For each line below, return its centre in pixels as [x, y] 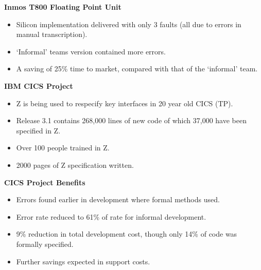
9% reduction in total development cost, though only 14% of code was [127, 234]
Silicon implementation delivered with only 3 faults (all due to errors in [129, 24]
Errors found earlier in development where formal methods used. [118, 199]
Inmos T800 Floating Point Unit [63, 7]
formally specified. [45, 244]
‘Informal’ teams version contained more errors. [91, 51]
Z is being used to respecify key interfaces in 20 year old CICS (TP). [125, 103]
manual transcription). [52, 34]
